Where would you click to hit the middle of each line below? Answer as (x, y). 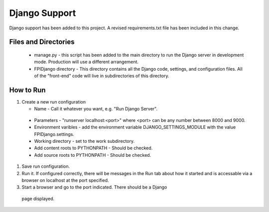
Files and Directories (42, 42)
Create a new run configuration (54, 102)
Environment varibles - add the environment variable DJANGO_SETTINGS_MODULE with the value (135, 127)
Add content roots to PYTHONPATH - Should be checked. (93, 148)
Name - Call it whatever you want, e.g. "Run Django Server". (96, 109)
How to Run (27, 90)
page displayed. (38, 199)
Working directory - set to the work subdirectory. (84, 141)
